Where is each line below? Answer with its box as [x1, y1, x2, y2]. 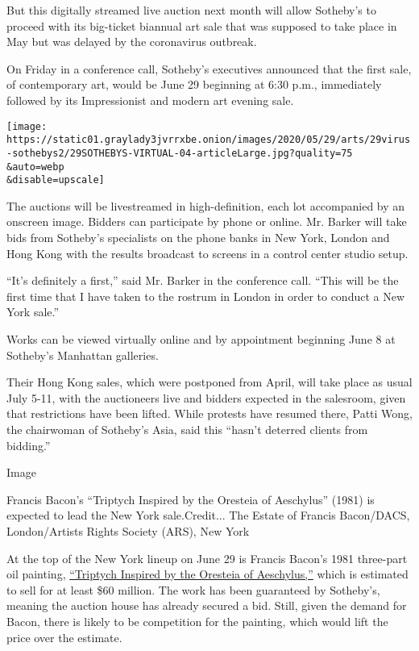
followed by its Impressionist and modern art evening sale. [6, 91, 294, 108]
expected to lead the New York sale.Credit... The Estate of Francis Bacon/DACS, [6, 507, 410, 524]
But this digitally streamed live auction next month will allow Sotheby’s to [6, 2, 376, 18]
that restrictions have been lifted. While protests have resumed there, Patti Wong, [6, 405, 413, 422]
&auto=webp [6, 161, 64, 173]
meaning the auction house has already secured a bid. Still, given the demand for [6, 597, 407, 614]
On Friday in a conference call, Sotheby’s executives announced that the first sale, [6, 60, 412, 77]
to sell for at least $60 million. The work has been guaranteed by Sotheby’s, [6, 581, 380, 598]
